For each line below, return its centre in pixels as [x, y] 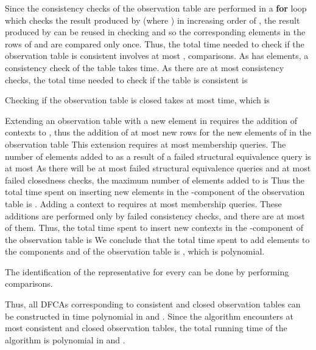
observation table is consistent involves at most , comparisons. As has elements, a [157, 56]
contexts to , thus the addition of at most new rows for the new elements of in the [158, 132]
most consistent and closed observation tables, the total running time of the [146, 328]
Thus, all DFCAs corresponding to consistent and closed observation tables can [153, 304]
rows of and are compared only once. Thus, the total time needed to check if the [155, 43]
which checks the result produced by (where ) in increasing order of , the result [153, 20]
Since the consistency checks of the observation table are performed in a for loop [156, 8]
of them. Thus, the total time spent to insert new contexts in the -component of [154, 228]
